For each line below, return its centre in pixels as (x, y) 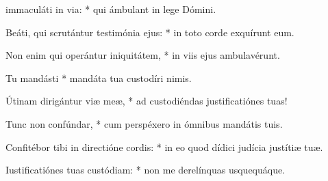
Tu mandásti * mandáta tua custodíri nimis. (99, 78)
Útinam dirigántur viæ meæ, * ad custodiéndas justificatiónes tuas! (147, 101)
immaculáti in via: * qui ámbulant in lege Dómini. (111, 9)
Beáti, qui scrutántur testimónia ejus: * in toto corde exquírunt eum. (150, 32)
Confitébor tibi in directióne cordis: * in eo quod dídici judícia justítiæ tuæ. (164, 147)
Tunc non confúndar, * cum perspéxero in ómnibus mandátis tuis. (144, 123)
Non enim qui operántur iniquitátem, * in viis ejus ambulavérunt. (143, 55)
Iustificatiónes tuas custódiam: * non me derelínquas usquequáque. (146, 170)
